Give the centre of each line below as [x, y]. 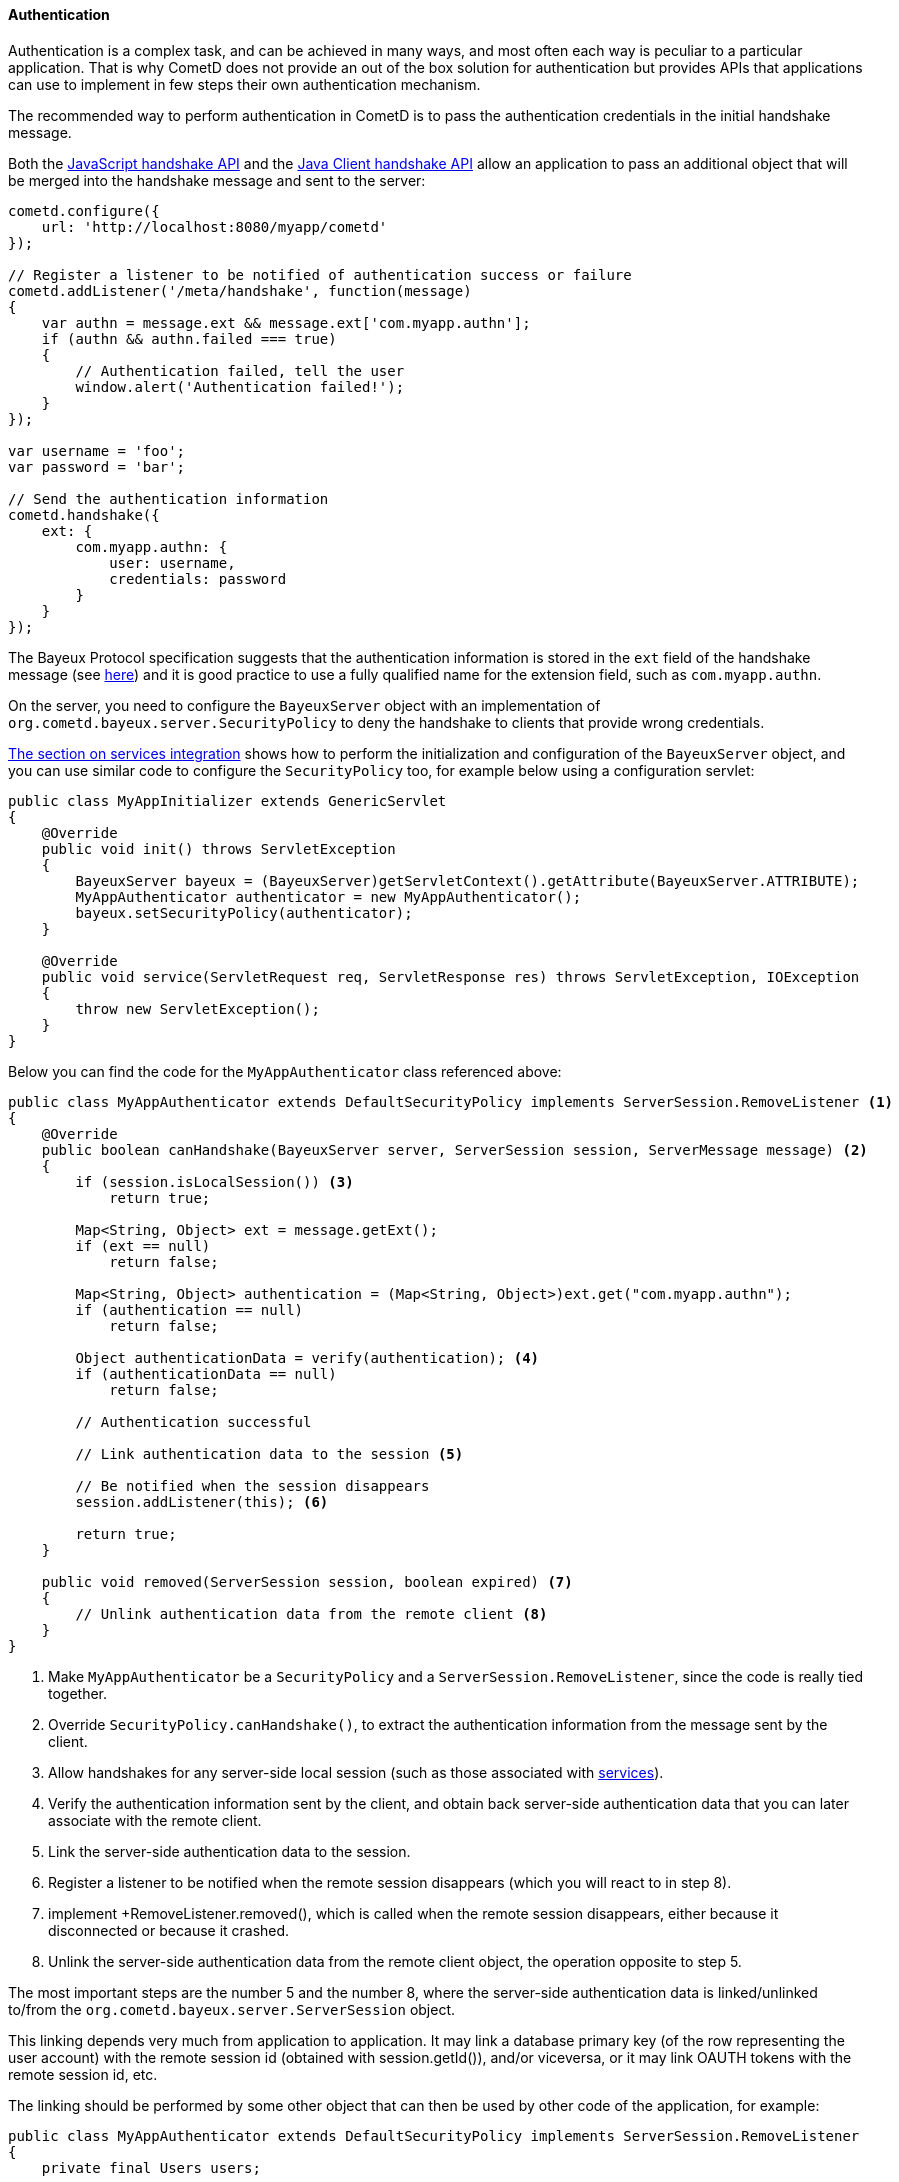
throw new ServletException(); [197, 1008]
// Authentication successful [193, 1421]
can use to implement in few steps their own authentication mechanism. [244, 84]
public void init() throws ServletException [218, 848]
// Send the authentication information [168, 498]
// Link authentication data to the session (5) [269, 1453]
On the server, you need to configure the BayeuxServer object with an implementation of [304, 705]
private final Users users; [151, 2167]
